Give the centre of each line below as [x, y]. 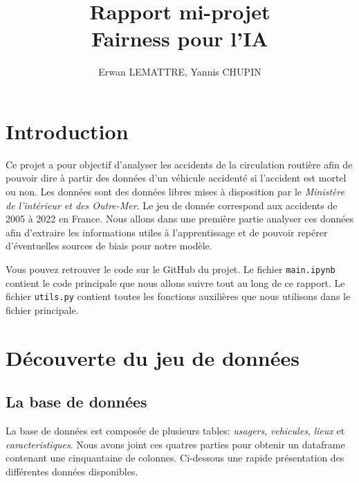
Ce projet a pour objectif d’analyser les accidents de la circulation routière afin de [179, 164]
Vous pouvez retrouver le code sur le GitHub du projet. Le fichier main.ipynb [171, 269]
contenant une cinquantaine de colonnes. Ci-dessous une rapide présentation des [175, 458]
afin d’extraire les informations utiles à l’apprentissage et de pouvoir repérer [167, 232]
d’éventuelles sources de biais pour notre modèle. [109, 246]
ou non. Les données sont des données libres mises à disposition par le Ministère [175, 192]
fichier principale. [42, 309]
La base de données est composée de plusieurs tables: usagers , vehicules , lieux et [175, 431]
